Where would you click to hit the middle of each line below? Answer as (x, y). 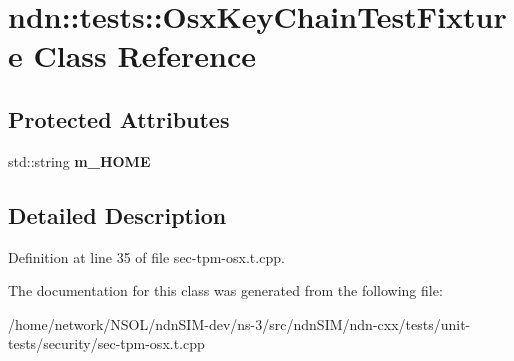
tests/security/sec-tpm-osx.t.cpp (106, 343)
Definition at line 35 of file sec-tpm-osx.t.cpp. (146, 256)
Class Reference (144, 55)
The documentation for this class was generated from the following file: (225, 290)
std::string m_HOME (79, 160)
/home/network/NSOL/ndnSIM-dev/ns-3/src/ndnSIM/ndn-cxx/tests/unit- (239, 323)
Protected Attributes (119, 118)
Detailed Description (117, 214)
